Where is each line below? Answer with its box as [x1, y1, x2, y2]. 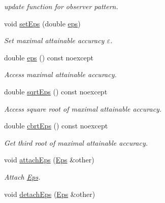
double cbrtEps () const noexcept [4, 120, 108, 131]
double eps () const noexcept [4, 52, 93, 62]
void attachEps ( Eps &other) [4, 154, 94, 165]
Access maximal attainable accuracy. [4, 69, 117, 80]
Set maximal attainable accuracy [4, 35, 105, 46]
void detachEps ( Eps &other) [4, 188, 95, 199]
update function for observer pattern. [4, 1, 118, 11]
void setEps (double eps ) [4, 18, 81, 28]
